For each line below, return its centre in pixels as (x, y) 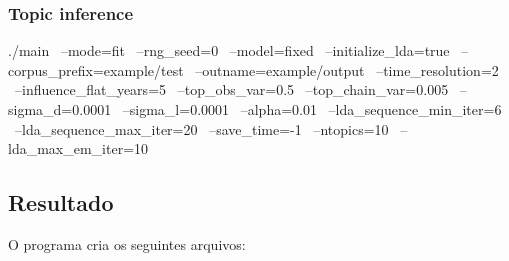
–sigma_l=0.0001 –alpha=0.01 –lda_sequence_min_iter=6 (312, 109)
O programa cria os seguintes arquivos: (127, 243)
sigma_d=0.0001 (60, 109)
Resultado (61, 202)
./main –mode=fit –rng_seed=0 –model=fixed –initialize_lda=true (229, 50)
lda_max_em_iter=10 (78, 148)
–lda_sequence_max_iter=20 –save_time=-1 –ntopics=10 (201, 128)
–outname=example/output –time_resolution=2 (347, 69)
